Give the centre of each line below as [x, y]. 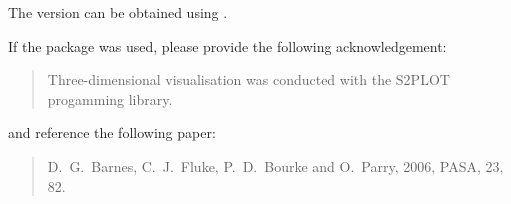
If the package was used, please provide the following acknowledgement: [227, 45]
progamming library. [110, 98]
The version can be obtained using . [118, 12]
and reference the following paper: [112, 132]
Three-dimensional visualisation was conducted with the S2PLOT [248, 79]
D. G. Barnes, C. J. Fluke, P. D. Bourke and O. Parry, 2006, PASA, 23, [275, 165]
